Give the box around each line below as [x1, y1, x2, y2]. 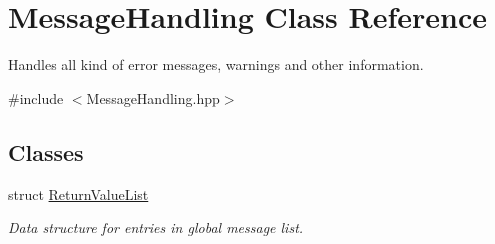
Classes [8, 136, 84, 167]
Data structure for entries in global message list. [8, 217, 304, 238]
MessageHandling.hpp [86, 87, 220, 108]
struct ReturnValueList [8, 183, 149, 204]
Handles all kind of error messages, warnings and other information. [8, 54, 424, 75]
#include [8, 87, 64, 108]
